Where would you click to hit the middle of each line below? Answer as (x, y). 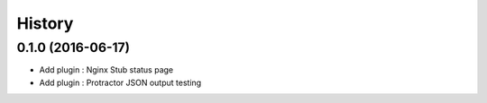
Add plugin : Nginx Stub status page (106, 70)
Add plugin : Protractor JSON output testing (120, 82)
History (45, 23)
